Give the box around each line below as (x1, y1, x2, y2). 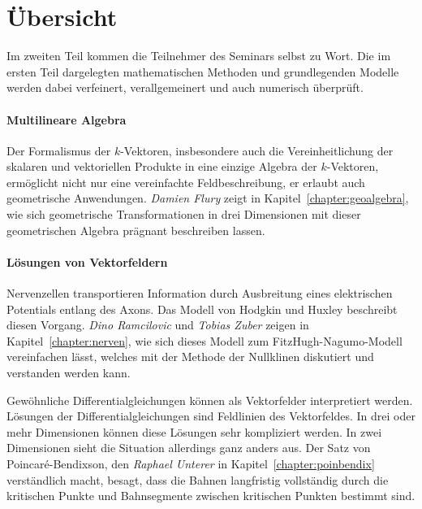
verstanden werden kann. (6, 364, 131, 381)
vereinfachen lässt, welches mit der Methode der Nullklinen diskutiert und (6, 348, 374, 365)
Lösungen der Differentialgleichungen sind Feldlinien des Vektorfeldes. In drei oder (6, 407, 416, 424)
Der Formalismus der (6, 141, 111, 159)
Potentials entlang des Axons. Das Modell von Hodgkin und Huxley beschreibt (6, 300, 398, 317)
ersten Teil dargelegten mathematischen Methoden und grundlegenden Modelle (6, 63, 399, 80)
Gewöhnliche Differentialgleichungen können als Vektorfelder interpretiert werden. (6, 391, 413, 408)
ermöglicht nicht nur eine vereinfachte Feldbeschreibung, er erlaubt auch (6, 173, 365, 190)
